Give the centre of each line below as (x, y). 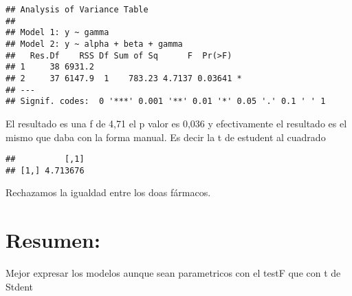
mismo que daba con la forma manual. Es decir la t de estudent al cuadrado (166, 137)
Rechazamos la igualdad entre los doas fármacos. (108, 192)
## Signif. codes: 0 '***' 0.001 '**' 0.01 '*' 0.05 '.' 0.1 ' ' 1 (166, 102)
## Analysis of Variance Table (77, 10)
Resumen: (53, 240)
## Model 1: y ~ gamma (57, 33)
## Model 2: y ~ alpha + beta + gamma (94, 44)
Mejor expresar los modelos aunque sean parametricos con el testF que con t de (173, 273)
